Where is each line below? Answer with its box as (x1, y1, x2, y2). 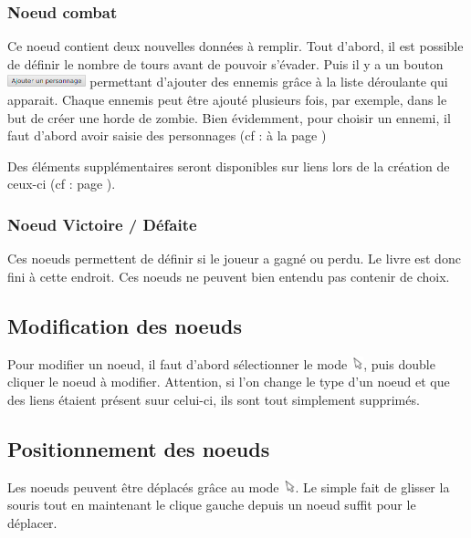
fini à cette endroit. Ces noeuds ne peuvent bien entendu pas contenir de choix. (7, 266, 450, 285)
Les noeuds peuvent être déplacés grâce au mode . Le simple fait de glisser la (7, 477, 450, 496)
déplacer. (7, 512, 58, 532)
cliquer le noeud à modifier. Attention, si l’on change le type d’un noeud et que (7, 372, 450, 391)
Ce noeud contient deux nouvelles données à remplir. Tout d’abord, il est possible (7, 36, 464, 56)
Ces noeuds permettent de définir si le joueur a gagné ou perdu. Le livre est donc (7, 249, 461, 268)
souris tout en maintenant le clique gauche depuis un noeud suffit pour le (7, 495, 416, 514)
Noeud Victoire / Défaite (7, 212, 197, 235)
